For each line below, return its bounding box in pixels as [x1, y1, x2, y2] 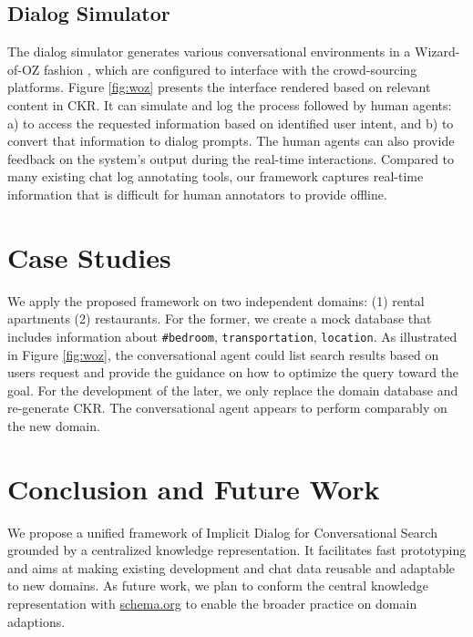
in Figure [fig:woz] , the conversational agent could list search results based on [7, 344, 439, 364]
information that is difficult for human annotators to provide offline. [7, 184, 387, 203]
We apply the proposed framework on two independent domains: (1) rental [7, 291, 425, 310]
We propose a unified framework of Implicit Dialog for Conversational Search [7, 522, 437, 541]
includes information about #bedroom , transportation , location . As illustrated [7, 326, 458, 345]
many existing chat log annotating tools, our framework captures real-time [7, 167, 424, 186]
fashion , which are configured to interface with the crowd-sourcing [44, 59, 417, 78]
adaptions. [7, 611, 66, 631]
